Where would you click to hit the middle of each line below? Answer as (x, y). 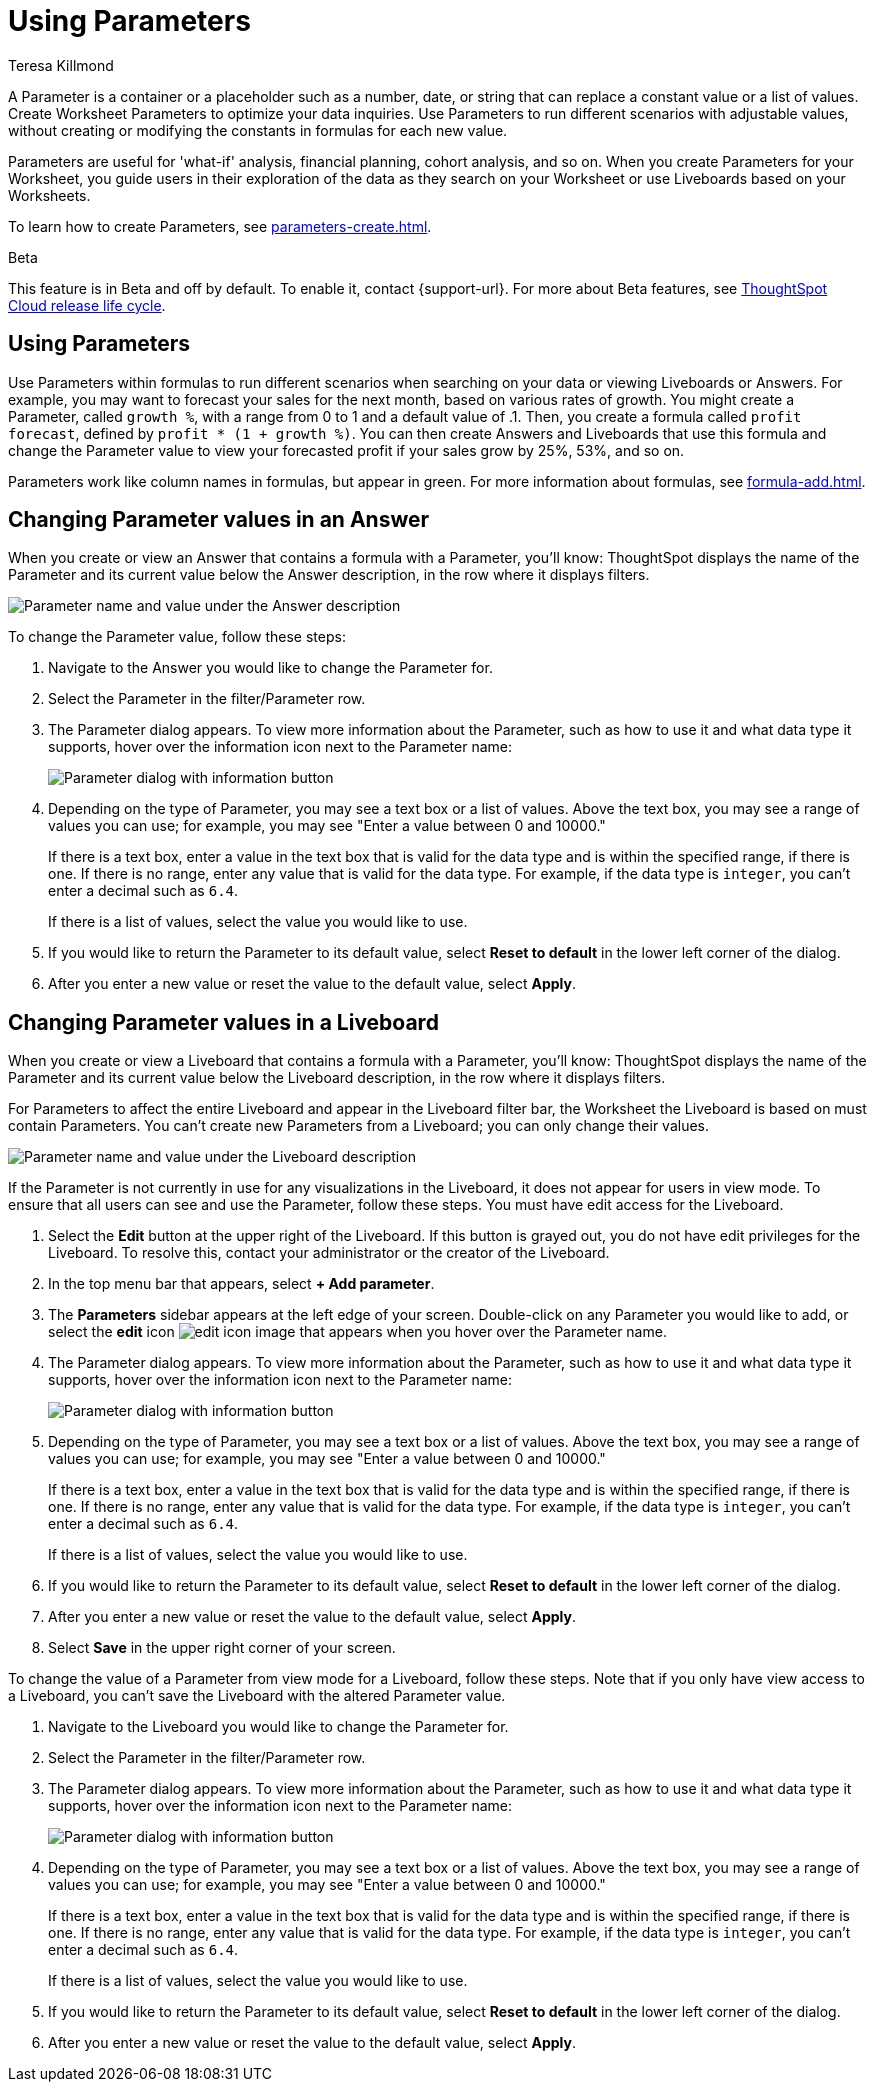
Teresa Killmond (61, 65)
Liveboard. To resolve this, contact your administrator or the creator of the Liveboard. (329, 1253)
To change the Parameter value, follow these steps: (177, 637)
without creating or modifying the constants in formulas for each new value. (258, 130)
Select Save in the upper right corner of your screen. (222, 1648)
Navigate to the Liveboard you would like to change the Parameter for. (278, 1727)
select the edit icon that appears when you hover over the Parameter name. (357, 1332)
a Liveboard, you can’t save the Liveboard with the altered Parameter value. (257, 1696)
